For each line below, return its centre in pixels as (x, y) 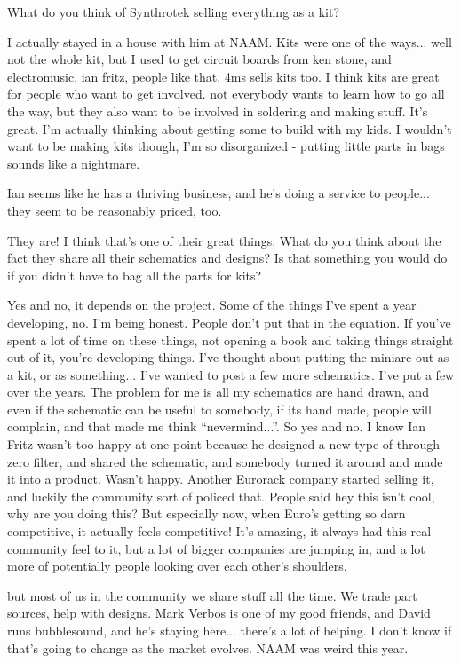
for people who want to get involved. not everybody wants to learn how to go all (226, 94)
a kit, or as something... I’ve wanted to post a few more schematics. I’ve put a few (231, 374)
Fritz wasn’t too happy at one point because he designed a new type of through (224, 444)
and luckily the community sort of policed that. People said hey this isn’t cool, (221, 496)
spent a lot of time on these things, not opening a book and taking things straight (230, 339)
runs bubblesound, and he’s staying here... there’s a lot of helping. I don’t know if (230, 630)
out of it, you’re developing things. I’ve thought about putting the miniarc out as (228, 357)
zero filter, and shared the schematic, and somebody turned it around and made (225, 461)
